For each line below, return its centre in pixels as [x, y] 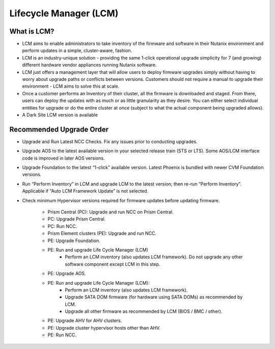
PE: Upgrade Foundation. [74, 240]
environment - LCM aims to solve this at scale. [71, 86]
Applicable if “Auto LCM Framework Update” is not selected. [85, 191]
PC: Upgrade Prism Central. [77, 219]
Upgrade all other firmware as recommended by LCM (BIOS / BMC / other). [144, 311]
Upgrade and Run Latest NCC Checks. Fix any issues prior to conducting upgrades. [110, 141]
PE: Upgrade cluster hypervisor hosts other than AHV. [104, 328]
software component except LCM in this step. [113, 264]
